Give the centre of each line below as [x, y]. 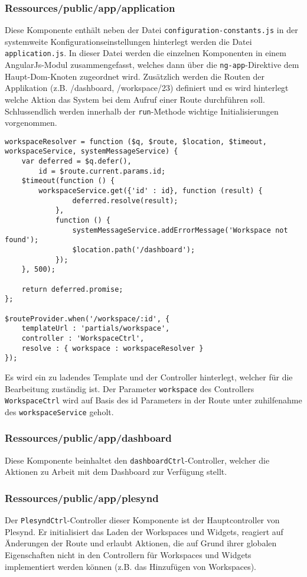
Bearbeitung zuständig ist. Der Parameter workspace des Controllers [130, 388]
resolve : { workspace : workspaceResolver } [112, 348]
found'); [22, 240]
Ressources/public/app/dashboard [88, 438]
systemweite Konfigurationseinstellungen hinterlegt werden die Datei [128, 41]
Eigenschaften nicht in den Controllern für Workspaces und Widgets [128, 555]
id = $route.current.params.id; [102, 171]
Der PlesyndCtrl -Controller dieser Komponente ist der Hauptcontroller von [142, 520]
